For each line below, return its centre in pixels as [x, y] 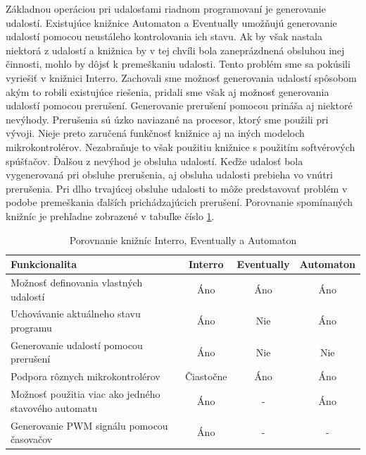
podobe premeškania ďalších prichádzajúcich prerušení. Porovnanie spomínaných [179, 202]
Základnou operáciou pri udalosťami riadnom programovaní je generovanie [166, 8]
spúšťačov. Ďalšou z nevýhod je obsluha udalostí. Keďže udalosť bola [154, 160]
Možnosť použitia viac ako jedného [86, 394]
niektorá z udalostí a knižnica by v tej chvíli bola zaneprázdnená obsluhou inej [175, 50]
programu [31, 327]
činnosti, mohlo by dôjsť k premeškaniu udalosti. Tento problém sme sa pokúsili [178, 64]
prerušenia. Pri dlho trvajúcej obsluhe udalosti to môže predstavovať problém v [177, 188]
